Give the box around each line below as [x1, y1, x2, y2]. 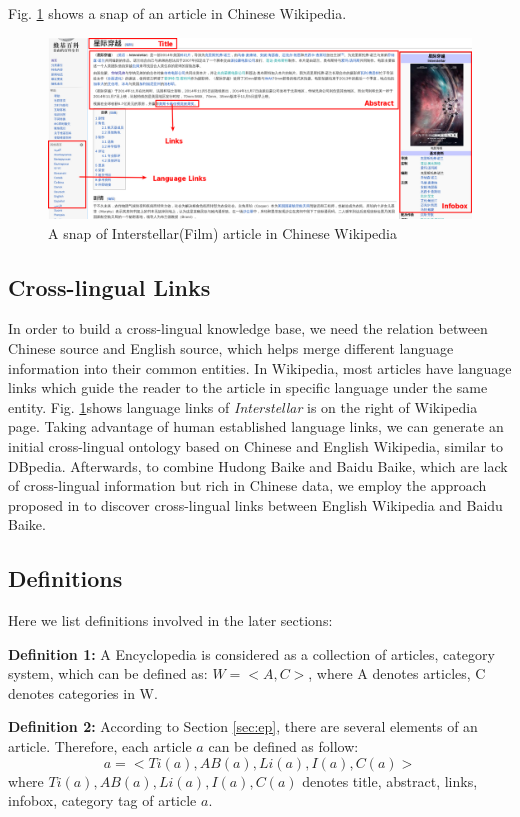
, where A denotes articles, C [308, 663, 486, 684]
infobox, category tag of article [8, 790, 197, 811]
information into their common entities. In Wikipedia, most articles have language [8, 357, 512, 378]
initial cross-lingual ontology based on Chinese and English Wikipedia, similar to [8, 435, 504, 456]
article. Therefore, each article [8, 736, 192, 757]
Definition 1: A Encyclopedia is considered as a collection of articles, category [8, 643, 495, 664]
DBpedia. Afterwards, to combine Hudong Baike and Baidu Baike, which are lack [8, 455, 508, 476]
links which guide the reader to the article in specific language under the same [8, 377, 488, 398]
